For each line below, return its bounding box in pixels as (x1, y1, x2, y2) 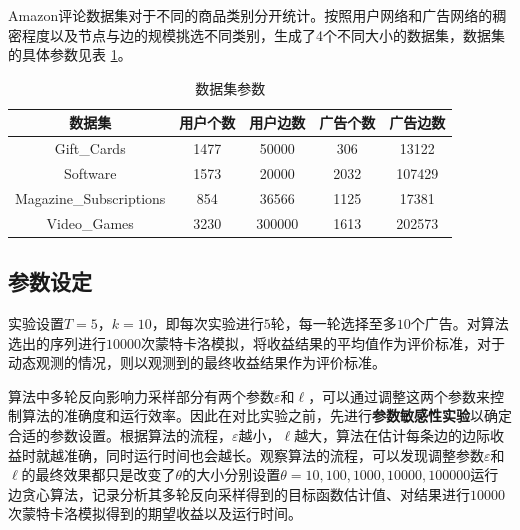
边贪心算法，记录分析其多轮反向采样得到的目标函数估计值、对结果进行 (8, 483, 470, 504)
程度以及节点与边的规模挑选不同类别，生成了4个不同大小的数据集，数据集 (21, 24, 505, 45)
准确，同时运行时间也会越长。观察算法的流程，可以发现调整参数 (63, 444, 484, 465)
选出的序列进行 (8, 332, 106, 353)
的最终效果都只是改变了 (21, 464, 176, 485)
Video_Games (46, 212, 134, 233)
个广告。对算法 (410, 313, 509, 334)
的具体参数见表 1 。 (8, 44, 132, 65)
